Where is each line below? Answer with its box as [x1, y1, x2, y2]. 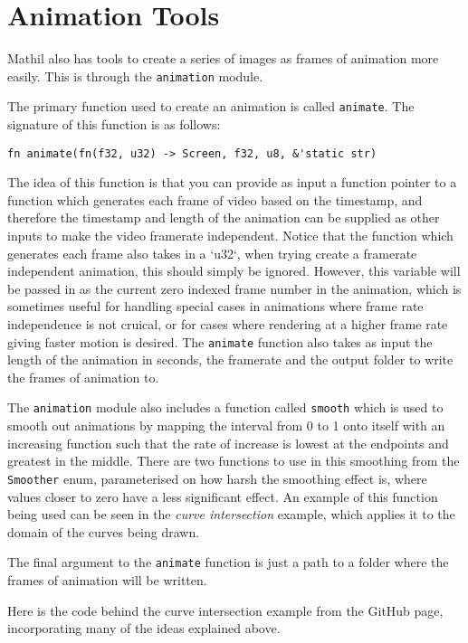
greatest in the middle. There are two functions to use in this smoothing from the [7, 451, 460, 470]
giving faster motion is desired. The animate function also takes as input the [7, 332, 433, 351]
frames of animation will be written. [7, 571, 207, 589]
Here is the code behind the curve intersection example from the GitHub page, [7, 600, 444, 619]
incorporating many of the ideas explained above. [7, 619, 281, 638]
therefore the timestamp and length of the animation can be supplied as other [7, 208, 440, 227]
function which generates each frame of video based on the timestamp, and [7, 190, 423, 209]
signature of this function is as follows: [7, 115, 221, 134]
